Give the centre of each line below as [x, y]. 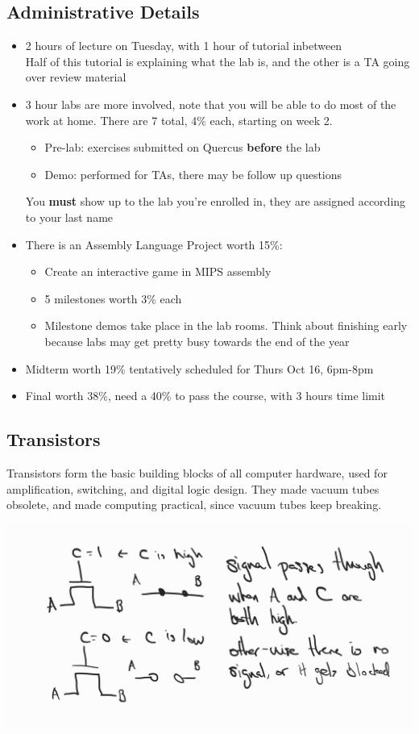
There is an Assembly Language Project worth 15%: [154, 244]
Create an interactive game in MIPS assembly [158, 271]
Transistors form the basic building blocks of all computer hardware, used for [197, 472]
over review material [76, 77]
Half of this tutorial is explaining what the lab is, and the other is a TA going [218, 61]
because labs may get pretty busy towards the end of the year [197, 341]
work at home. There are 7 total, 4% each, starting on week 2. [179, 120]
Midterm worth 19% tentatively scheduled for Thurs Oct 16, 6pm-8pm [199, 368]
